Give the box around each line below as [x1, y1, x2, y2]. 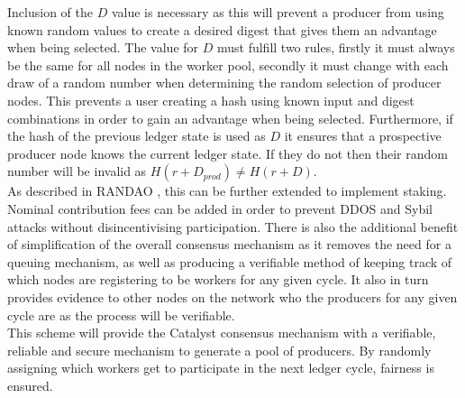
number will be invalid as [7, 162, 147, 180]
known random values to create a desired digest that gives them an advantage [7, 20, 437, 39]
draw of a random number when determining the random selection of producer [7, 73, 442, 92]
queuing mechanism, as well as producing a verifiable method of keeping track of [7, 252, 452, 271]
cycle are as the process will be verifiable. [7, 305, 235, 324]
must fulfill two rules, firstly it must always [216, 38, 455, 57]
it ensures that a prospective [284, 126, 442, 145]
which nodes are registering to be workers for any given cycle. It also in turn [7, 270, 429, 289]
